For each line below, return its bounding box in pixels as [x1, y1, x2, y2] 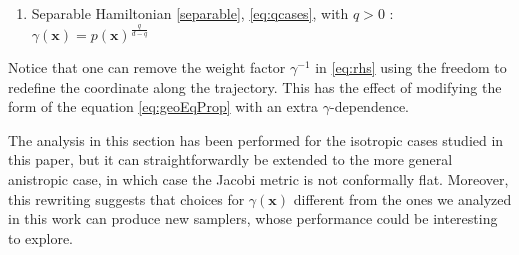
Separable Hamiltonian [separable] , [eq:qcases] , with [31, 3, 349, 23]
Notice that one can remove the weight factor [8, 57, 286, 78]
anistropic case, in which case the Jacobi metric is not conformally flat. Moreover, [8, 169, 509, 190]
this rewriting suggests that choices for [8, 188, 245, 209]
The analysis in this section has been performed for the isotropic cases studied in [8, 129, 504, 150]
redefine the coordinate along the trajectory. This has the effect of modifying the [8, 76, 502, 97]
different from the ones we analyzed [293, 188, 512, 209]
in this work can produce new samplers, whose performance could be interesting [8, 208, 498, 229]
